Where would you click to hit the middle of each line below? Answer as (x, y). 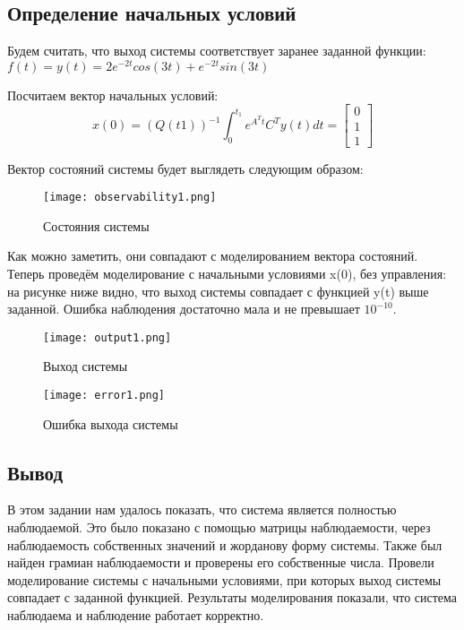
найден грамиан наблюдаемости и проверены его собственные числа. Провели (221, 562)
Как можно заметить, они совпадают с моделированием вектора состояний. (213, 256)
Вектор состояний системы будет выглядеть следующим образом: (185, 168)
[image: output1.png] (107, 337)
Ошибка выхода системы (111, 423)
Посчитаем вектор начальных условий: (113, 95)
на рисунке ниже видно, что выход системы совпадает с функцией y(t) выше (218, 291)
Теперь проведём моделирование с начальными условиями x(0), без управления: (227, 273)
